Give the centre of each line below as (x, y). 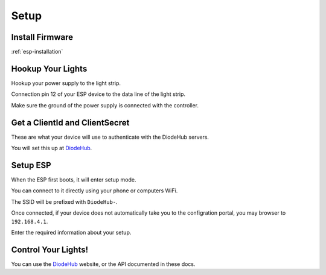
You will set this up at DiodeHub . (52, 148)
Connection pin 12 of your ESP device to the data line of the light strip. (98, 94)
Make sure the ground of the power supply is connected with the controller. (105, 105)
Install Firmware (42, 37)
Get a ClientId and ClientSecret (70, 123)
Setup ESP (31, 165)
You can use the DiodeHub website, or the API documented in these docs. (103, 264)
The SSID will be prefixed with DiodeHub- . (64, 201)
